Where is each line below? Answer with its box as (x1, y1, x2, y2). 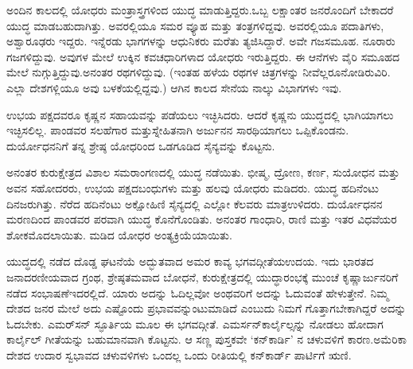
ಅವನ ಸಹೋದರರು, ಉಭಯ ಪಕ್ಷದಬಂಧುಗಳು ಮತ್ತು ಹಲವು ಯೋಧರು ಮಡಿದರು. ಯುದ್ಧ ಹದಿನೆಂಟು (6, 179, 379, 196)
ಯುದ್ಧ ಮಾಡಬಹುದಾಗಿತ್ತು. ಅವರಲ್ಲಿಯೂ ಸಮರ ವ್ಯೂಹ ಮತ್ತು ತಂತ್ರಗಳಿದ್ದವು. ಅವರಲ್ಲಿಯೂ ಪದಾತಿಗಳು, (6, 17, 384, 33)
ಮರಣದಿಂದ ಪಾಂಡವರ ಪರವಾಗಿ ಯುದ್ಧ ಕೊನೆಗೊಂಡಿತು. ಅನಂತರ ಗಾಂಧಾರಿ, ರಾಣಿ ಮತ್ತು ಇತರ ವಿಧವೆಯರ (6, 211, 397, 227)
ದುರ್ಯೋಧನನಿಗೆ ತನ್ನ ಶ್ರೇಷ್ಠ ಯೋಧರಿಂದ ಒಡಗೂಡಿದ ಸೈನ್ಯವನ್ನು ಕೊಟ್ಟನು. (6, 137, 275, 153)
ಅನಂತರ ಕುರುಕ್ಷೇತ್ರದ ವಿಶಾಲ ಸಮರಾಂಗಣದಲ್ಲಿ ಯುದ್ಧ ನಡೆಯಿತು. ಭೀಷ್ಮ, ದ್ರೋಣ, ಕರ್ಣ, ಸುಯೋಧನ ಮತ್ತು (6, 164, 400, 181)
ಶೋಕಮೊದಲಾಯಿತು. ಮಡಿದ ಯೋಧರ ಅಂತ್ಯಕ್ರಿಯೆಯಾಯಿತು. (6, 226, 232, 243)
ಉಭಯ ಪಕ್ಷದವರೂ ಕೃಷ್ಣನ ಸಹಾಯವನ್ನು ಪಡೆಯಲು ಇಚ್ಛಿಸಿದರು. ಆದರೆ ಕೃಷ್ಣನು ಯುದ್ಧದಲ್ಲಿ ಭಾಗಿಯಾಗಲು (6, 106, 394, 122)
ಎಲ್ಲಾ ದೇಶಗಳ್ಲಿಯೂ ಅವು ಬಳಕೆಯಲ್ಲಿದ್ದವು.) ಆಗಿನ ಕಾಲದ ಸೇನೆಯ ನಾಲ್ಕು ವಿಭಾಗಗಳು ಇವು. (6, 79, 342, 95)
